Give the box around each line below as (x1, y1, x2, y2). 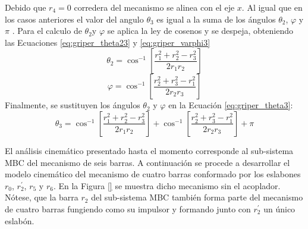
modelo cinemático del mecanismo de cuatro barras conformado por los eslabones (5, 168, 301, 180)
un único (263, 202, 296, 215)
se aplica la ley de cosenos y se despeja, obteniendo (107, 24, 293, 37)
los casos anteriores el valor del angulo (5, 12, 144, 25)
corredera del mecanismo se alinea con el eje (74, 1, 235, 13)
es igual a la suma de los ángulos (156, 12, 276, 25)
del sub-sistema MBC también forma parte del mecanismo (91, 191, 303, 203)
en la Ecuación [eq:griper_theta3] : (168, 99, 293, 111)
